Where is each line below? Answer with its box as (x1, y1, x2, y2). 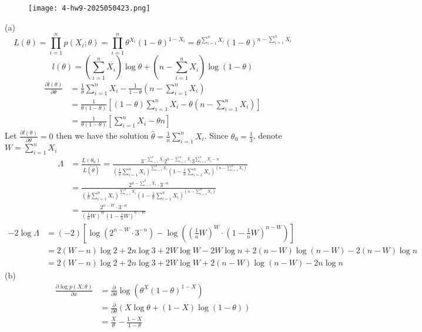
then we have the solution (56, 129, 149, 142)
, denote (253, 129, 282, 142)
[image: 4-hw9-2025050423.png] (28, 4, 150, 12)
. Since (204, 129, 229, 142)
